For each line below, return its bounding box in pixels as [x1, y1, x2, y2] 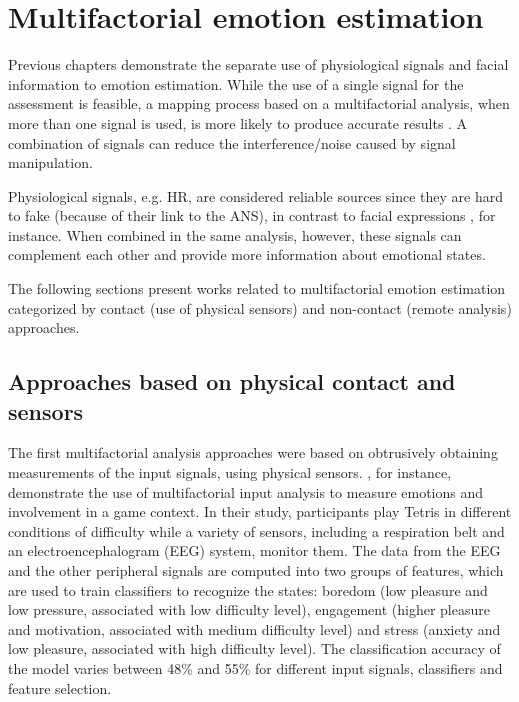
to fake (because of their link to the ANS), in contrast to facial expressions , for [8, 205, 496, 226]
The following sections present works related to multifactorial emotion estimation [8, 278, 506, 299]
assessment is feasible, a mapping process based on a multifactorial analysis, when [8, 93, 510, 114]
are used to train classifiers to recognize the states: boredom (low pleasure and [8, 579, 488, 600]
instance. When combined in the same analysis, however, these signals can [8, 224, 462, 245]
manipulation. [8, 152, 93, 173]
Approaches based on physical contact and [8, 366, 456, 397]
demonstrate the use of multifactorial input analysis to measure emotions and [8, 481, 484, 502]
